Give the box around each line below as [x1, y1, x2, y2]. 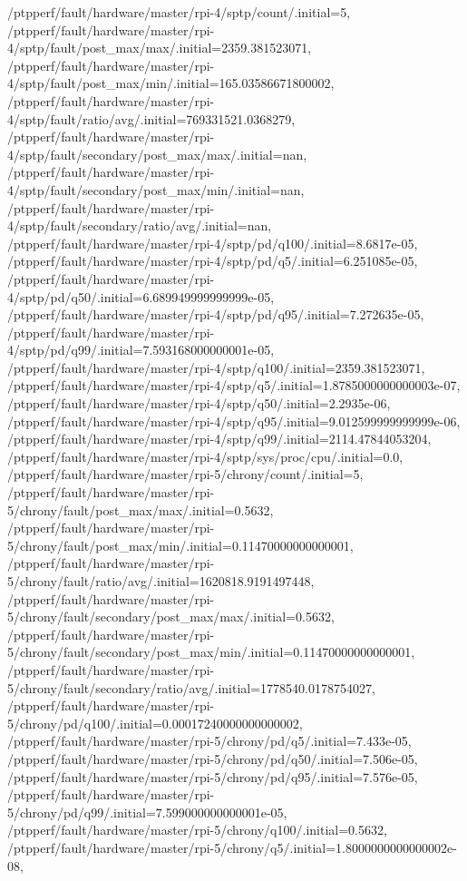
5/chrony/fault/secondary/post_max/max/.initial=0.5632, [7, 607, 335, 626]
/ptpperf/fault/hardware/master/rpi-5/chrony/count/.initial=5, [7, 465, 364, 484]
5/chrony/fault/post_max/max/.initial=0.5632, [7, 500, 274, 519]
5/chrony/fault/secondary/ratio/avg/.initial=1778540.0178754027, [7, 678, 375, 697]
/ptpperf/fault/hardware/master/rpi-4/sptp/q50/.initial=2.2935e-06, [7, 394, 391, 413]
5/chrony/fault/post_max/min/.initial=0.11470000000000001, [7, 535, 354, 554]
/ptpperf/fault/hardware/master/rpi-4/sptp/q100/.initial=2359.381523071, [7, 357, 425, 377]
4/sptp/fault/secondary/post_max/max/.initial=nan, [7, 144, 307, 163]
